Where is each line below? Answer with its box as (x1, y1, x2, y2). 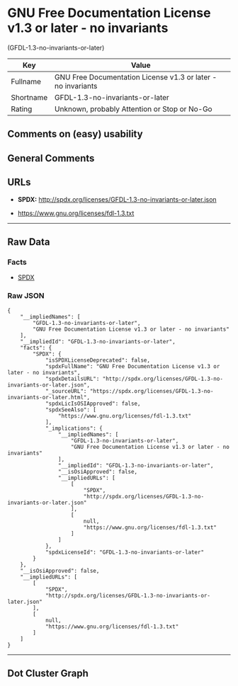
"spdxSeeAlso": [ (45, 406, 97, 413)
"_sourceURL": (45, 387, 87, 394)
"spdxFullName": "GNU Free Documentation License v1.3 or (45, 362, 220, 370)
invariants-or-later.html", (7, 394, 91, 401)
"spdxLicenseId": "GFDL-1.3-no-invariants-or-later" (45, 549, 204, 556)
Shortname (11, 92, 48, 102)
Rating (11, 104, 33, 114)
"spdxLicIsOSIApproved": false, (45, 400, 141, 407)
